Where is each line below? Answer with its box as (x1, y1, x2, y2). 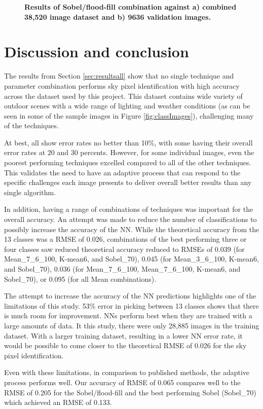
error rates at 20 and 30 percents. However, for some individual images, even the (4, 147, 254, 158)
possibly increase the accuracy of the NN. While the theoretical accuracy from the (4, 224, 259, 234)
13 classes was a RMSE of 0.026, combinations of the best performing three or (4, 234, 247, 244)
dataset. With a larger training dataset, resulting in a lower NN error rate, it (4, 330, 243, 341)
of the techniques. (4, 120, 59, 131)
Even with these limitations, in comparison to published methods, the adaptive (4, 367, 250, 378)
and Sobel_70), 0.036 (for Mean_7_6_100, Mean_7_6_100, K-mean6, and (4, 264, 241, 274)
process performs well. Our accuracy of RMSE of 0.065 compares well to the (4, 377, 241, 387)
